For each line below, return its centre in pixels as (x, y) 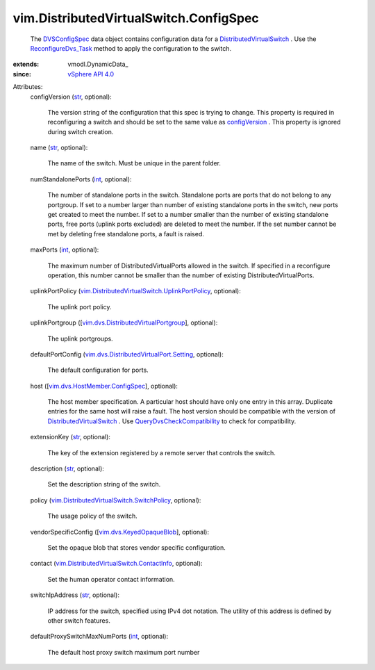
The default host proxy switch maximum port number (124, 652)
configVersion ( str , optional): (71, 97)
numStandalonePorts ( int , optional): (81, 179)
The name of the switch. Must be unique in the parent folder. (134, 163)
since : (22, 74)
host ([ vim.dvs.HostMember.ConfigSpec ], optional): (104, 386)
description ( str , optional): (67, 468)
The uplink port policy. (80, 307)
